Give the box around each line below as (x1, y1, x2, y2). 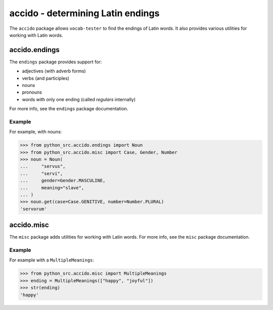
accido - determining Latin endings (9, 8, 160, 19)
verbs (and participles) (22, 75, 69, 81)
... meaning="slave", (20, 185, 84, 191)
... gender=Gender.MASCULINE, (20, 178, 106, 184)
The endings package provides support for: (9, 59, 102, 65)
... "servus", (20, 163, 66, 169)
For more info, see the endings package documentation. (9, 106, 128, 112)
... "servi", (20, 170, 63, 176)
